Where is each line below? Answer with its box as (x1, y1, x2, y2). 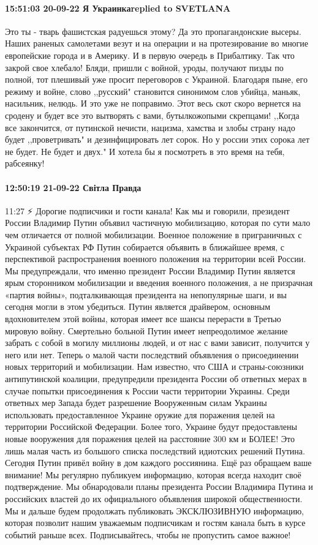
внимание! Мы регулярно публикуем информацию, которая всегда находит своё (5, 468, 301, 481)
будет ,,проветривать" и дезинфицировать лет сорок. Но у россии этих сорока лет (5, 133, 310, 146)
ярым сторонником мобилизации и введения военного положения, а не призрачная (5, 276, 313, 289)
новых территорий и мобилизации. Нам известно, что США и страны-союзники (5, 360, 304, 373)
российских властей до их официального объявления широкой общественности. (5, 492, 303, 505)
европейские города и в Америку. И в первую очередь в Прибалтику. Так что (5, 48, 295, 61)
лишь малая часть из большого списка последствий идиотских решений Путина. (5, 444, 305, 457)
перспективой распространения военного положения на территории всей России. (5, 252, 306, 265)
